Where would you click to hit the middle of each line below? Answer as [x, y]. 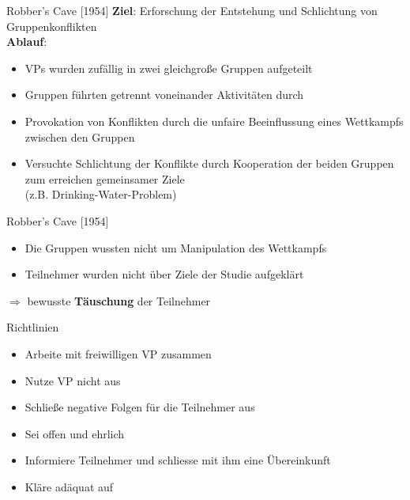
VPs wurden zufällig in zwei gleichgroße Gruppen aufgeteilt [169, 68]
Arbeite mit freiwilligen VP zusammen [118, 353]
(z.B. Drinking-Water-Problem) [101, 194]
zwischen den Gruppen [80, 136]
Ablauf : [27, 42]
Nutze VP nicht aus [73, 380]
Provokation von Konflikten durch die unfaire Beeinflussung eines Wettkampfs [214, 121]
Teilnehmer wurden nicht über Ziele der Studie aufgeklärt [164, 274]
